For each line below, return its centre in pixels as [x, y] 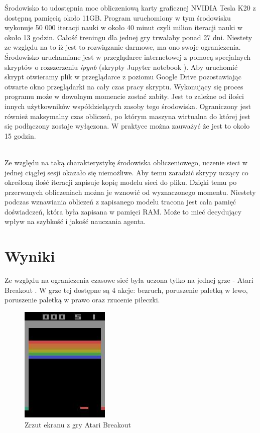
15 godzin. [20, 135]
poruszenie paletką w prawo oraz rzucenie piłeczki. [82, 300]
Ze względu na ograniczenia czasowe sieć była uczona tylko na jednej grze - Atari [129, 280]
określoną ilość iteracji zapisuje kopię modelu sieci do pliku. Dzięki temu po [121, 182]
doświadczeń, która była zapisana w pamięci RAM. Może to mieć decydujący [123, 211]
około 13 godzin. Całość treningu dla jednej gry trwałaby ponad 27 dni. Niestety [128, 37]
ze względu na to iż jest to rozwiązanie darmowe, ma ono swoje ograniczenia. [123, 47]
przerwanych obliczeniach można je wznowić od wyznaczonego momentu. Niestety [130, 192]
